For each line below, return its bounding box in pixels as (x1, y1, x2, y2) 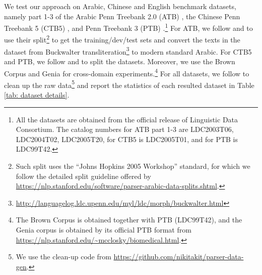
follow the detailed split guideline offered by (16, 170, 151, 181)
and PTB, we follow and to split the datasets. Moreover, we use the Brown (4, 56, 235, 66)
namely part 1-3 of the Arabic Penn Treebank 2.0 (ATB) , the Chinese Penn (4, 11, 240, 21)
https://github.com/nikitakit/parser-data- (113, 251, 244, 262)
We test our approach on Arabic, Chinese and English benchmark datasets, (4, 1, 236, 11)
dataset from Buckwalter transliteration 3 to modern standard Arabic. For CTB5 (4, 44, 252, 57)
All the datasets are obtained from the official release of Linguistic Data (16, 114, 238, 124)
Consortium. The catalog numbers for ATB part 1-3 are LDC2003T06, (16, 124, 234, 134)
